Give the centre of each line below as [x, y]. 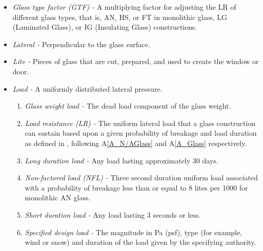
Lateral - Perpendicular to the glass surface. [81, 44]
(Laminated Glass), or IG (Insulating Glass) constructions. [105, 27]
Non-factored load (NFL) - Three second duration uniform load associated [141, 177]
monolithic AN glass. [58, 197]
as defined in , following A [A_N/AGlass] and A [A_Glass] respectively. [136, 143]
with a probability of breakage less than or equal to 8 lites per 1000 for [136, 187]
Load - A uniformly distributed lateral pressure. [87, 88]
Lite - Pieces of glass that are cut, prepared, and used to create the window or [136, 61]
